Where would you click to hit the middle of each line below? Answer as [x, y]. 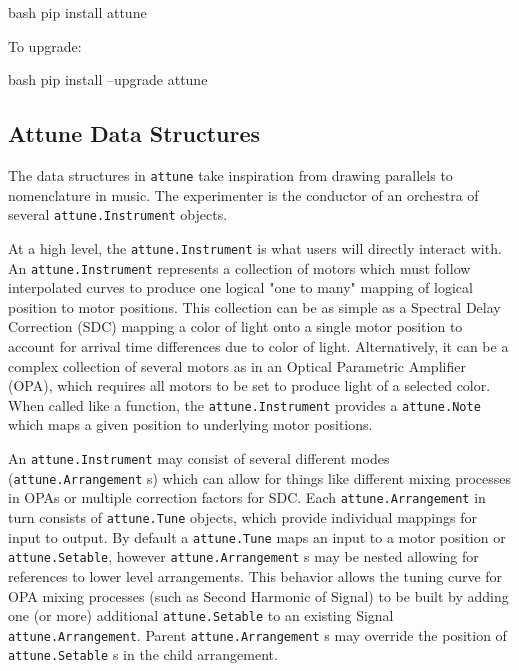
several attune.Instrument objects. [118, 214]
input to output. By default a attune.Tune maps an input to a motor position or [257, 536]
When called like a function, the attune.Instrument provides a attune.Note [244, 404]
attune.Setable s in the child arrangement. [143, 654]
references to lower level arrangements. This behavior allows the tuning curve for [255, 575]
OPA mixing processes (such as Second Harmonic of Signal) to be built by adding [258, 595]
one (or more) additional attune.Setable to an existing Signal [201, 615]
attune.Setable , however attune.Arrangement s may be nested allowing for [243, 556]
